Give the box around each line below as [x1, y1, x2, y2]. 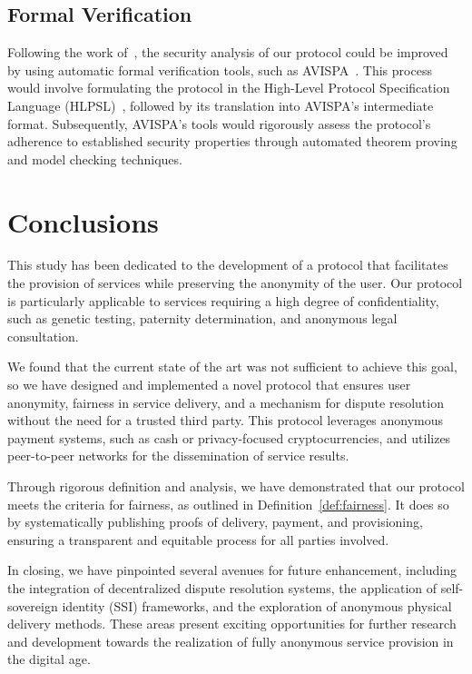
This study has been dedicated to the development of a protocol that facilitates [7, 255, 448, 274]
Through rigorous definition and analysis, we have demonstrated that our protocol [7, 477, 465, 496]
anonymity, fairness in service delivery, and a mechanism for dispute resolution [7, 392, 444, 411]
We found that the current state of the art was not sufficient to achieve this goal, [7, 357, 457, 376]
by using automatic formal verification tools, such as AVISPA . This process [7, 60, 432, 79]
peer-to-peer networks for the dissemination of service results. [7, 446, 349, 465]
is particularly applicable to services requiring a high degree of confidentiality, [7, 291, 439, 310]
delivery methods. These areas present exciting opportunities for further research [7, 614, 457, 633]
